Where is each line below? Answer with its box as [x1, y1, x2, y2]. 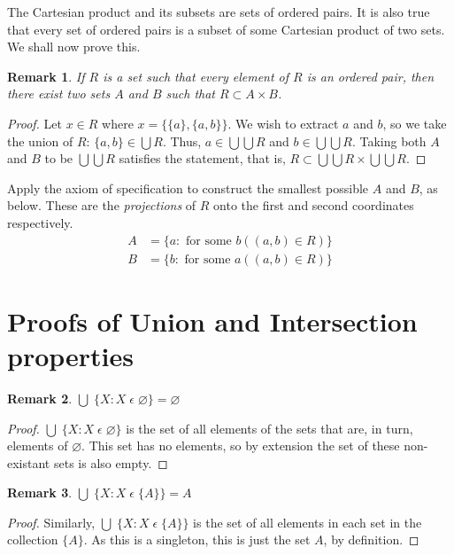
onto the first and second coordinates [213, 196, 414, 215]
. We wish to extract [227, 113, 339, 132]
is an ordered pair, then [306, 66, 435, 85]
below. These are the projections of [7, 196, 196, 215]
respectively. [7, 213, 73, 231]
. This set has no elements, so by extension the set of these [81, 436, 400, 455]
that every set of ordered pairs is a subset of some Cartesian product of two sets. [7, 20, 445, 38]
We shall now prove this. [7, 37, 141, 56]
